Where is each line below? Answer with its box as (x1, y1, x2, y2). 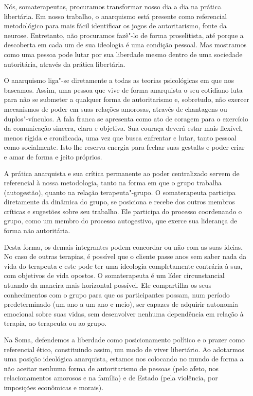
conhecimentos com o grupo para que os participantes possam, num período (4, 289, 230, 299)
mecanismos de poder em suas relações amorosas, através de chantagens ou (4, 103, 227, 114)
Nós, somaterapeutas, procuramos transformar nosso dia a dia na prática (4, 1, 221, 11)
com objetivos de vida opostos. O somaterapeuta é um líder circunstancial (4, 270, 225, 280)
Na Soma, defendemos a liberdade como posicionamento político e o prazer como (4, 335, 245, 344)
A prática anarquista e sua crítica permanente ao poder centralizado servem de (4, 168, 239, 178)
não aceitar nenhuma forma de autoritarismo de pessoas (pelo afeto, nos (4, 363, 219, 373)
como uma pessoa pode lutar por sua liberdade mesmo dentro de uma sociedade (4, 49, 243, 59)
